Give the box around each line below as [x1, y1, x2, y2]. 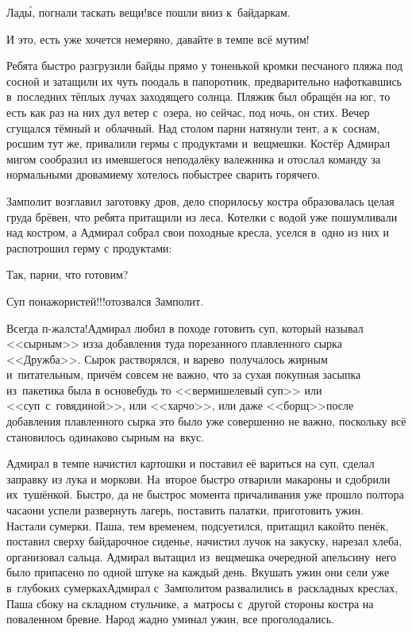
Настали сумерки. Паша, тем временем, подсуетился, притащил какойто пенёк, [6, 517, 389, 534]
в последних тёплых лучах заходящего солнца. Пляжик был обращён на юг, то [6, 88, 391, 105]
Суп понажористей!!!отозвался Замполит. [6, 292, 204, 309]
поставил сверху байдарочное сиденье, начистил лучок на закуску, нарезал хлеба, [6, 533, 402, 549]
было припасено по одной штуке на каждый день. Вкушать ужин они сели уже [6, 564, 390, 580]
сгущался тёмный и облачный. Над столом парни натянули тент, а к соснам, [6, 119, 380, 136]
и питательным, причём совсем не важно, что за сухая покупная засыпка [6, 366, 361, 383]
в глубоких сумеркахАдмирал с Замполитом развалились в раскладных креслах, [6, 580, 399, 595]
